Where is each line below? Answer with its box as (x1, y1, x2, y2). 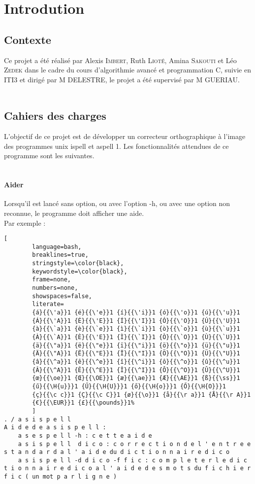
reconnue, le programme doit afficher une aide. (4, 207, 144, 218)
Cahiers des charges (4, 108, 106, 123)
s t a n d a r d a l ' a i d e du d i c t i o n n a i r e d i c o (4, 449, 230, 456)
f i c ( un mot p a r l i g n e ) (4, 473, 117, 481)
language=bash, (32, 243, 82, 250)
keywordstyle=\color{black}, (32, 268, 127, 275)
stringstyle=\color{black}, (32, 260, 124, 267)
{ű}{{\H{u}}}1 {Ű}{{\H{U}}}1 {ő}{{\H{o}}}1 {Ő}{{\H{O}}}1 (32, 382, 226, 390)
